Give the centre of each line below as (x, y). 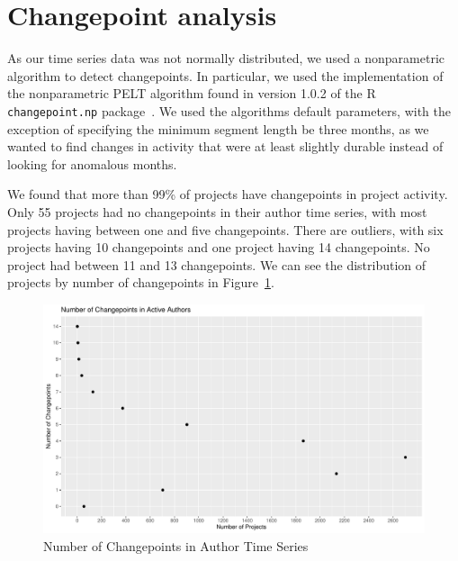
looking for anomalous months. (92, 163)
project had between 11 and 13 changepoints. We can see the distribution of (217, 264)
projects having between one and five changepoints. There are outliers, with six (225, 229)
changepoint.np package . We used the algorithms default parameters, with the (229, 110)
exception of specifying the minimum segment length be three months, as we (218, 128)
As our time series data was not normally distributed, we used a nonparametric (226, 58)
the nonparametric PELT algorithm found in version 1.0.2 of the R (192, 93)
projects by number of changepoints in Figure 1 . (141, 282)
